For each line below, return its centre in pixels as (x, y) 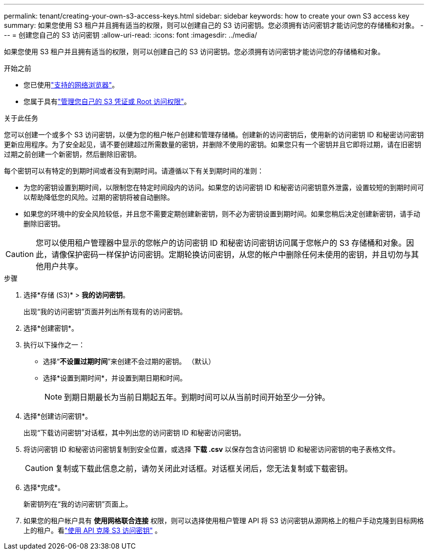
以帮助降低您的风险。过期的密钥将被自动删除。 (99, 197)
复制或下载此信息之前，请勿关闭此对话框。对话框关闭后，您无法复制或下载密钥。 (204, 469)
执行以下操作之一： (54, 345)
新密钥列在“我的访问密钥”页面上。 (78, 504)
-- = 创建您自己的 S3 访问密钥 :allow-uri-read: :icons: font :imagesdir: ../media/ (131, 35)
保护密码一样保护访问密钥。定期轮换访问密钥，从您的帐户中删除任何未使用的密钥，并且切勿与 (239, 255)
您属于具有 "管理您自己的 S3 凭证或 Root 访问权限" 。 (107, 101)
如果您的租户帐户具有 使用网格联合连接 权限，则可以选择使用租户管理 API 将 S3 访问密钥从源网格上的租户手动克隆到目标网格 (224, 521)
